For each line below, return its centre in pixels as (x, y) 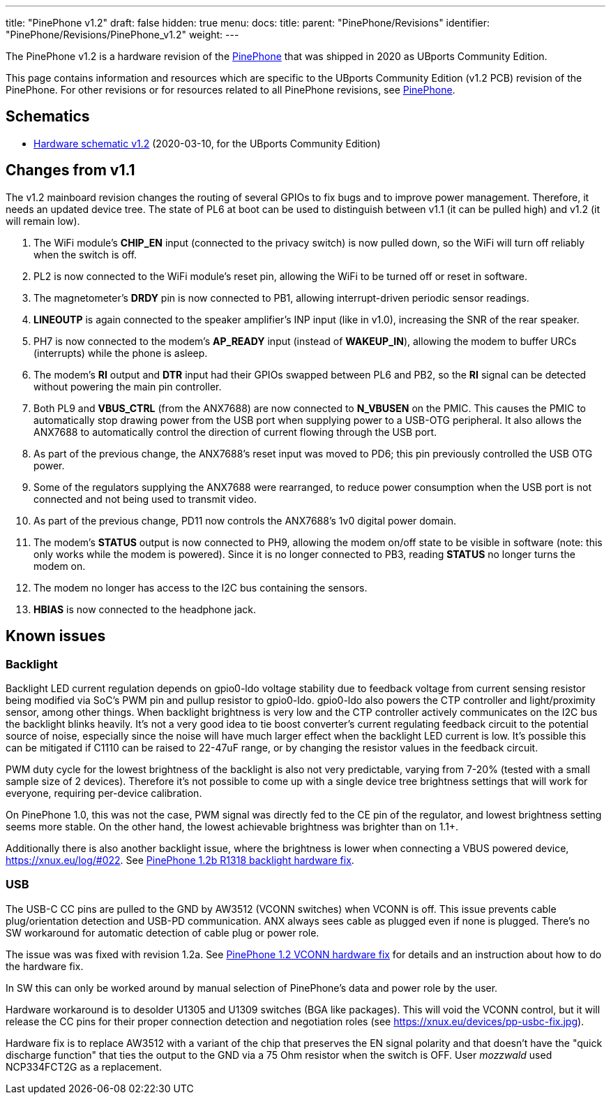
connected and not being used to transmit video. (145, 499)
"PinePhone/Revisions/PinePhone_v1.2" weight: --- (122, 35)
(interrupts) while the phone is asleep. (121, 353)
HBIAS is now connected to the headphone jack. (145, 609)
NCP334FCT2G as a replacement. (84, 1066)
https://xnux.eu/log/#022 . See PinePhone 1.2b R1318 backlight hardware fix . (180, 860)
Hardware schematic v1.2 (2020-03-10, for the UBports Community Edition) (207, 143)
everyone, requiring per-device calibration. (104, 793)
